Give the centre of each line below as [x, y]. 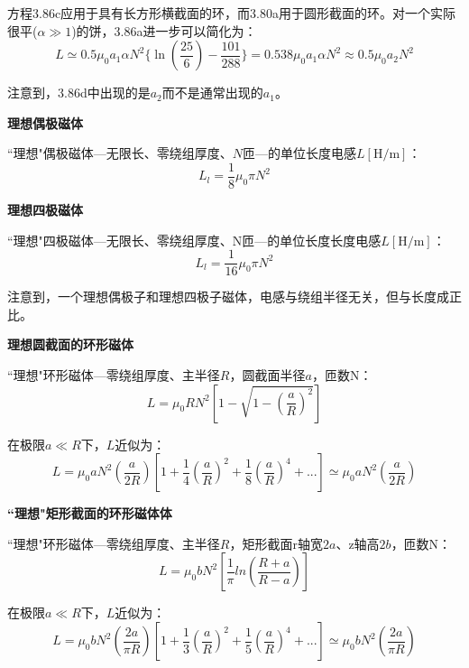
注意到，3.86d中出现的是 [79, 93]
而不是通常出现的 [212, 93]
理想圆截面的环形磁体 [70, 344]
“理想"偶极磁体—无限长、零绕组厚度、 [120, 153]
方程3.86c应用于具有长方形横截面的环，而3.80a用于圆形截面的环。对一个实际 [231, 13]
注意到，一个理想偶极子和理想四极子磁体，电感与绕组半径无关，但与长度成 [228, 297]
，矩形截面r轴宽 [276, 543]
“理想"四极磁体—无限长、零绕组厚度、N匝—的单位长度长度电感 [194, 240]
